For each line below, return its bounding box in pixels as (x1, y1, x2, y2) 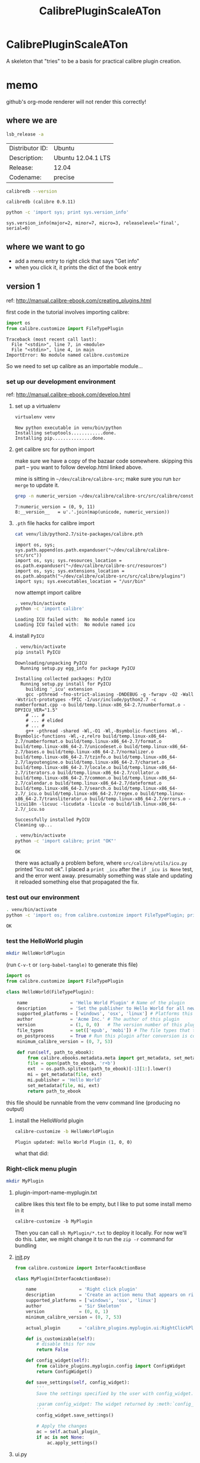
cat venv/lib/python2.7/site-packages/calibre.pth (14, 531, 143, 537)
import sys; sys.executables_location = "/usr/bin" (14, 578, 146, 584)
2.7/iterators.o (14, 770, 55, 776)
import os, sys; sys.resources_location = (14, 557, 122, 563)
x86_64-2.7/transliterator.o (14, 796, 87, 802)
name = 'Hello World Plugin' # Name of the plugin (17, 999, 185, 1006)
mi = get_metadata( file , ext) (27, 1072, 102, 1078)
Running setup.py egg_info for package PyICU (20, 665, 135, 672)
